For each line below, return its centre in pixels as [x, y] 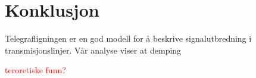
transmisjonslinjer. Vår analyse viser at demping [93, 50]
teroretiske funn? [35, 70]
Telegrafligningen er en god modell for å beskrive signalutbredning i [128, 38]
